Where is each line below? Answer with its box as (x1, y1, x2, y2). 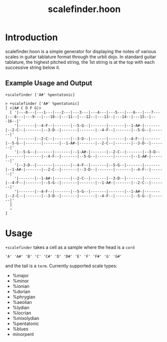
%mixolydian (12, 315, 40, 321)
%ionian (12, 283, 30, 289)
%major (12, 272, 29, 278)
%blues (12, 325, 29, 332)
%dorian (12, 288, 31, 294)
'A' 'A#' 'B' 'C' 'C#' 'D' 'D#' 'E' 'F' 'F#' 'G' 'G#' (5, 254, 122, 259)
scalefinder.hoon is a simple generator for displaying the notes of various (5, 48, 156, 54)
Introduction (5, 32, 58, 43)
